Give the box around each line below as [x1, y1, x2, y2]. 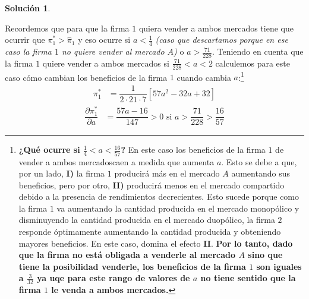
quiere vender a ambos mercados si [42, 56, 169, 69]
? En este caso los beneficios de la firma [121, 143, 266, 156]
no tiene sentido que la [200, 272, 296, 284]
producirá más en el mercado [114, 167, 220, 180]
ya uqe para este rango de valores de [37, 272, 190, 284]
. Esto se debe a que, [221, 155, 297, 168]
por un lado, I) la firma [18, 167, 105, 180]
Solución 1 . [5, 2, 51, 14]
